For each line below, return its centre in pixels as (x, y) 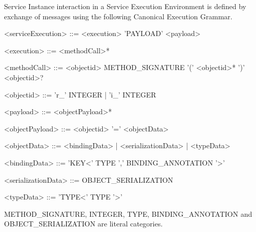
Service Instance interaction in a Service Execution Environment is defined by (125, 6)
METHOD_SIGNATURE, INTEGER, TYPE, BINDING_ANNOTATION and (128, 213)
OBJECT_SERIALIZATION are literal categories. (84, 224)
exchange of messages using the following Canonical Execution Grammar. (118, 16)
